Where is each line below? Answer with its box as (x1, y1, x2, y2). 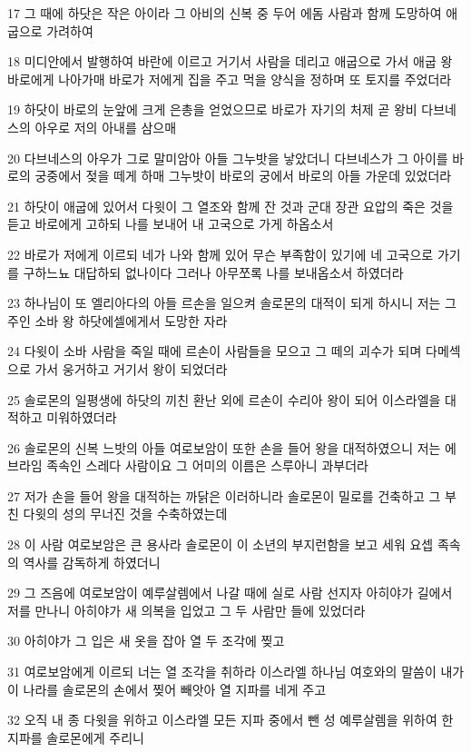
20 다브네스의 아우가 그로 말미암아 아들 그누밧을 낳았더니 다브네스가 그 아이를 (7, 148, 448, 167)
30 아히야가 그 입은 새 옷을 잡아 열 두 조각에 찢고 (7, 631, 285, 650)
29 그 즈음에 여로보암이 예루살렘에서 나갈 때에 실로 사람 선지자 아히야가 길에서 (7, 583, 453, 602)
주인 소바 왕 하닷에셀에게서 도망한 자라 (7, 311, 228, 330)
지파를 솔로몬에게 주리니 (7, 727, 145, 747)
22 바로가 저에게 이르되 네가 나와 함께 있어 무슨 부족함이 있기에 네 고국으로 (7, 244, 434, 263)
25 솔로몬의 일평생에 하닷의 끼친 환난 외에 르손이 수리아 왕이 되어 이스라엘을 (7, 390, 441, 409)
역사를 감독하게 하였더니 (23, 552, 161, 571)
